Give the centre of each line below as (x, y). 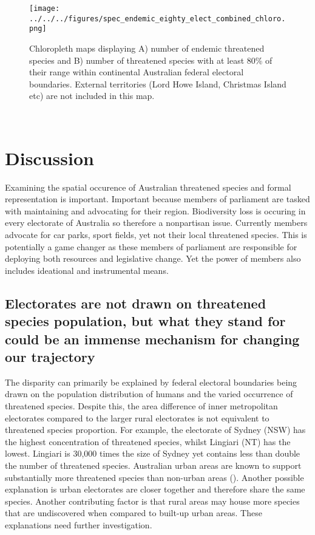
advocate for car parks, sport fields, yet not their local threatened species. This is (156, 235)
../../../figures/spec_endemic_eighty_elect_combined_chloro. (157, 19)
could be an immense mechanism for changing (152, 339)
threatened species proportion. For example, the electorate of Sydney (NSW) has (155, 430)
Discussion (49, 158)
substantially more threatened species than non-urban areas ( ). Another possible (154, 477)
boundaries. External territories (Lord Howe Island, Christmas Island (158, 83)
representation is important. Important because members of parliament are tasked (157, 199)
